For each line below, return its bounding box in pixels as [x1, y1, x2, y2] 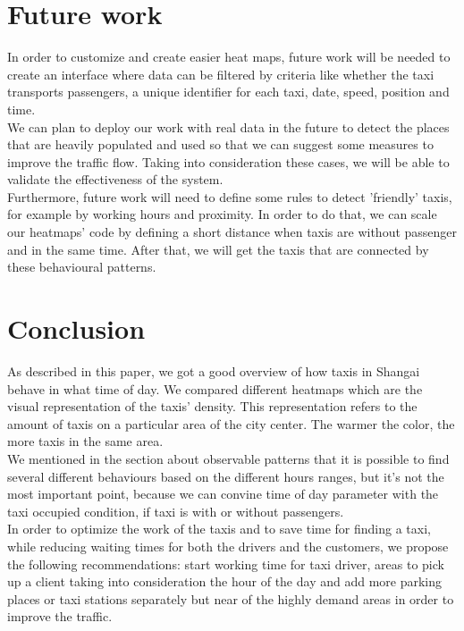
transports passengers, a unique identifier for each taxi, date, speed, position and [7, 82, 450, 101]
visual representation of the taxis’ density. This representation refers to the [7, 397, 418, 416]
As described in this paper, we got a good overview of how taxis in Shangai [7, 361, 420, 380]
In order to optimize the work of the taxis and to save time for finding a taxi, [7, 519, 431, 538]
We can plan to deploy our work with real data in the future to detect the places [7, 117, 450, 136]
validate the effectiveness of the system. [7, 170, 224, 189]
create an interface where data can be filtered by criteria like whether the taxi [7, 64, 434, 83]
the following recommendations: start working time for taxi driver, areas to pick [7, 554, 444, 573]
